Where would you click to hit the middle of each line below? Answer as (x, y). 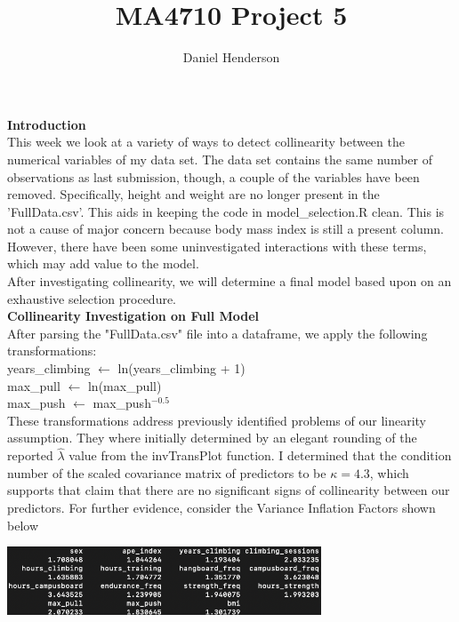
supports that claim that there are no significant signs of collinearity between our (229, 490)
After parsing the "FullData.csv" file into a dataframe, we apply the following (217, 333)
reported (30, 455)
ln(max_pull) (125, 385)
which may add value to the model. (103, 263)
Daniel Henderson (231, 57)
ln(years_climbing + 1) (181, 368)
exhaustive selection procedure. (92, 298)
